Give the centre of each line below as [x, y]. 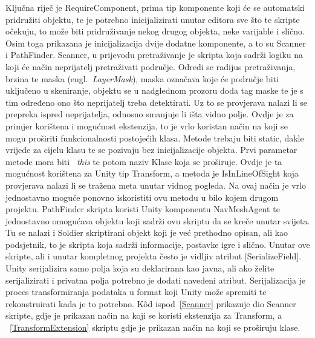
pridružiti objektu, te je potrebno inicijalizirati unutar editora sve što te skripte [153, 19]
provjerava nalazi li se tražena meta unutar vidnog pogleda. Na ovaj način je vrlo [156, 185]
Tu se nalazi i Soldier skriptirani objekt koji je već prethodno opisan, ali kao [147, 232]
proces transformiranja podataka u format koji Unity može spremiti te [136, 292]
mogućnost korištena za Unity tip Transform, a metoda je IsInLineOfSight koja [152, 173]
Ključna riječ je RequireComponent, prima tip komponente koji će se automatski [155, 7]
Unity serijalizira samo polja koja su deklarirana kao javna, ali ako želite [140, 268]
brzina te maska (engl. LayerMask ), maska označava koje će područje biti [142, 78]
